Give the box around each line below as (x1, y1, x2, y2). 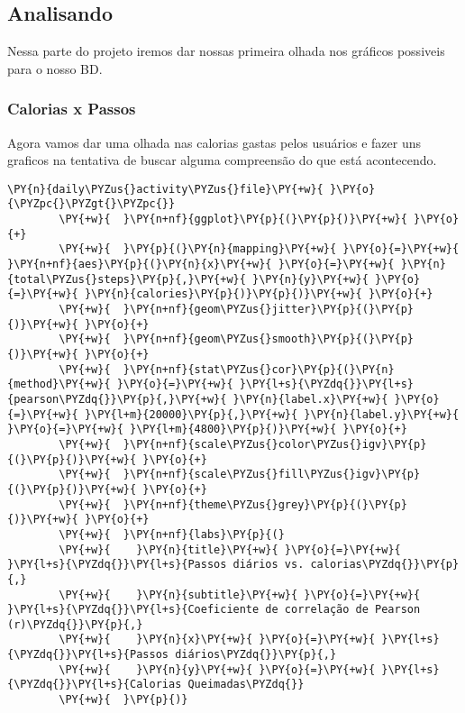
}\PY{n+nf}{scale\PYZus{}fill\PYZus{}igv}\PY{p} (123, 468, 421, 481)
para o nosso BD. (7, 59, 103, 78)
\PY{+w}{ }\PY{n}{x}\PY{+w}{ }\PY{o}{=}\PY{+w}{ (59, 633, 376, 646)
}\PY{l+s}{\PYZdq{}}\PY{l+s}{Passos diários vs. (7, 558, 305, 571)
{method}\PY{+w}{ (7, 378, 111, 391)
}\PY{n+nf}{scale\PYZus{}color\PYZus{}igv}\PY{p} (123, 437, 427, 451)
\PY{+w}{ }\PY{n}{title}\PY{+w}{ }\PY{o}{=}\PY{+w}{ (59, 543, 401, 556)
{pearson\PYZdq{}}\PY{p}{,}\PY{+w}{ (7, 392, 227, 406)
